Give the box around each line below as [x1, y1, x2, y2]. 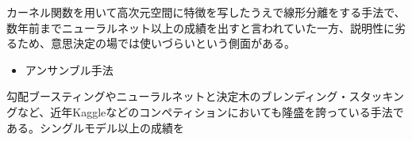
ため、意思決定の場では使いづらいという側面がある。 [17, 35, 295, 51]
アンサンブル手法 [25, 61, 114, 78]
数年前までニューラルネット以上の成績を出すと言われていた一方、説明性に [6, 19, 395, 36]
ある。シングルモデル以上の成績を [6, 119, 184, 135]
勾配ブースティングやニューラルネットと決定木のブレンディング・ [6, 88, 349, 105]
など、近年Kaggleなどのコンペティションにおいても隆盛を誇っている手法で [17, 103, 404, 120]
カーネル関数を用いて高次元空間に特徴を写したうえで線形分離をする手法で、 [6, 4, 406, 20]
